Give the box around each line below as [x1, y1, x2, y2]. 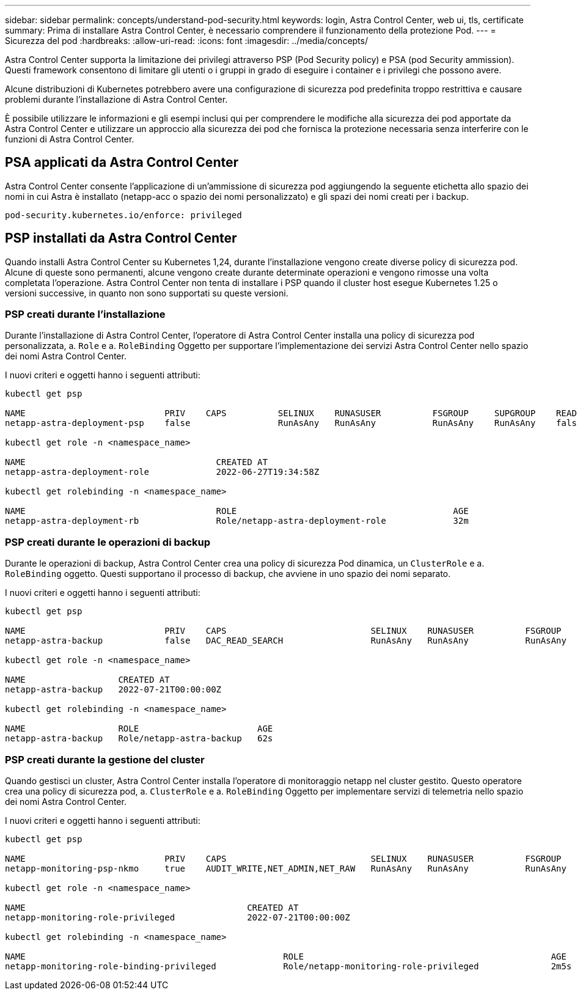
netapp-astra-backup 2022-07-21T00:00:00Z [5, 685, 222, 695]
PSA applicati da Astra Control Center [5, 155, 238, 171]
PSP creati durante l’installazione [5, 308, 166, 321]
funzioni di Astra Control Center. [5, 134, 134, 144]
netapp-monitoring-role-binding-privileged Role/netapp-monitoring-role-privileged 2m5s [5, 961, 572, 971]
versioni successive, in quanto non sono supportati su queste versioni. [5, 287, 288, 298]
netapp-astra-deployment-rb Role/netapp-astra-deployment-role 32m [5, 516, 469, 526]
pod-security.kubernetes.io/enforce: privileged [5, 210, 242, 220]
